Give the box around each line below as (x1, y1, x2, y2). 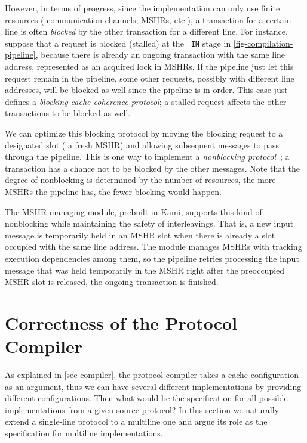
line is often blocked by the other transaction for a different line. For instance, (5, 25, 288, 38)
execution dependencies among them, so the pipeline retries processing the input (5, 252, 299, 264)
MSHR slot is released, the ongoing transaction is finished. (5, 275, 219, 288)
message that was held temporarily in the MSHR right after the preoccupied (5, 264, 285, 276)
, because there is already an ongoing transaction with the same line (35, 48, 285, 61)
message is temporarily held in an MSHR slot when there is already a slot (5, 228, 275, 241)
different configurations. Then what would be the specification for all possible (5, 392, 288, 404)
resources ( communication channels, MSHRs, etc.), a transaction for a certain (5, 13, 291, 26)
